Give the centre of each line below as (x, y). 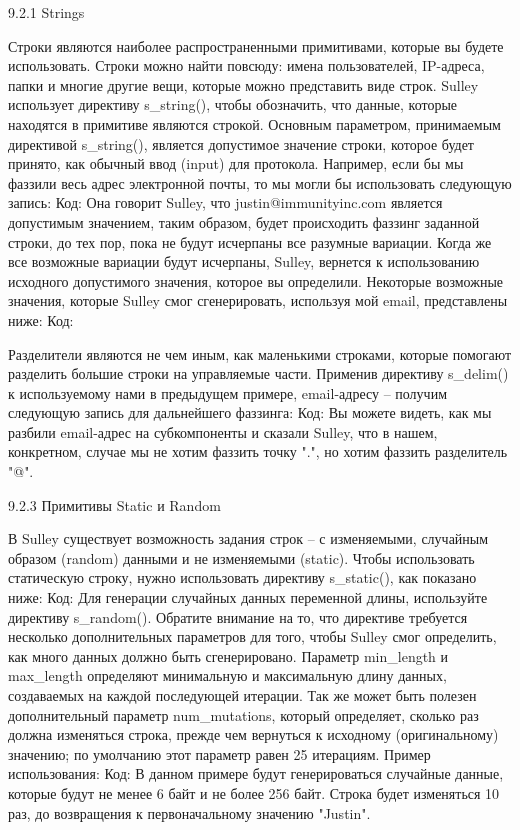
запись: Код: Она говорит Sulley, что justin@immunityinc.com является (225, 202)
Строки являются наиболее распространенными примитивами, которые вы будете (256, 45)
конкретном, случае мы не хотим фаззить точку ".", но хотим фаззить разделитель (258, 451)
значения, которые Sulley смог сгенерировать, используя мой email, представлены (258, 300)
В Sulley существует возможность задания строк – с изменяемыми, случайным (248, 538)
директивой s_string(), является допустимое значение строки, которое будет (241, 143)
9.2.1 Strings (46, 12)
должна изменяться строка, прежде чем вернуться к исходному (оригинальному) (253, 734)
